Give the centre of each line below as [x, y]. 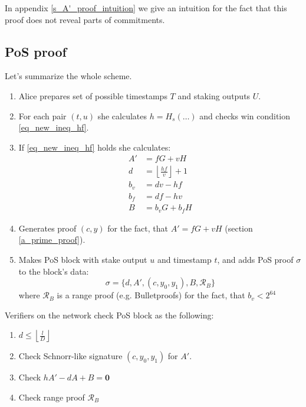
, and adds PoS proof [255, 260]
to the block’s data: [54, 271]
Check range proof [52, 397]
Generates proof [47, 228]
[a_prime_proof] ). [52, 240]
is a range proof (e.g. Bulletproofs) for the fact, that [151, 295]
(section [239, 228]
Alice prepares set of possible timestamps [93, 95]
